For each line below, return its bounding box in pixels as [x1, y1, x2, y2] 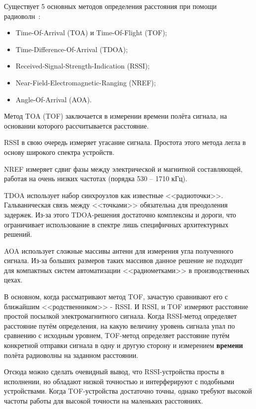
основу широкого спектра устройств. [4, 146, 114, 157]
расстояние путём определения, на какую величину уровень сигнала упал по [4, 320, 235, 331]
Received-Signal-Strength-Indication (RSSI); [15, 61, 150, 71]
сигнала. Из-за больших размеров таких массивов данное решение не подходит [4, 255, 243, 266]
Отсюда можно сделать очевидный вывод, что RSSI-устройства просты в [4, 366, 224, 377]
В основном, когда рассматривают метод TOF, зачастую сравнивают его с [4, 291, 228, 302]
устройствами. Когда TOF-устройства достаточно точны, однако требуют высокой [4, 386, 252, 396]
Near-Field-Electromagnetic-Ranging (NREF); [15, 77, 156, 87]
